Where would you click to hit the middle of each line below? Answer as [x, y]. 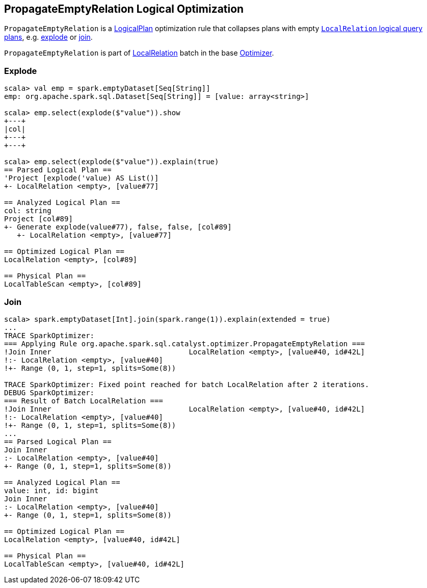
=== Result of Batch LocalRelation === [84, 401]
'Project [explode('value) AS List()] [82, 178]
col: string [28, 211]
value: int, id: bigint [51, 490]
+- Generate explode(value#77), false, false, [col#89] [118, 227]
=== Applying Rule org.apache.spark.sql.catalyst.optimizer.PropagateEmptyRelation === [185, 343]
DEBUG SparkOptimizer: [49, 392]
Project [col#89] [38, 219]
